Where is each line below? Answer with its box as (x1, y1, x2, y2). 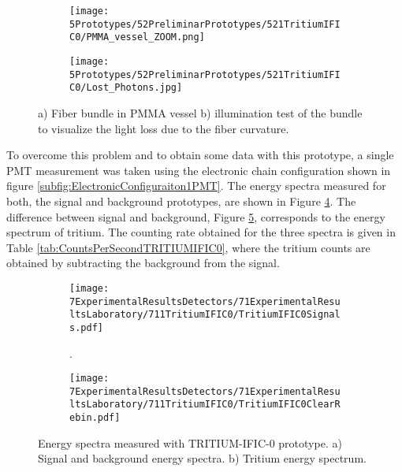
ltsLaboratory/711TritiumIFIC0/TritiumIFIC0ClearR (69, 399, 341, 411)
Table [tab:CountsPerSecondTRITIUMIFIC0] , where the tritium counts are (6, 239, 370, 255)
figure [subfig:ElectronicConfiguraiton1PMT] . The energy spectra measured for (6, 177, 386, 194)
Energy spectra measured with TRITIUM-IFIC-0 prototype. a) (38, 434, 342, 451)
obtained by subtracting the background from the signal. (6, 255, 280, 271)
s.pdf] (69, 321, 103, 333)
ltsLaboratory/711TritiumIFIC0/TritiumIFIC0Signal (69, 309, 341, 321)
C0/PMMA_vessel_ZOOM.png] (69, 32, 205, 43)
